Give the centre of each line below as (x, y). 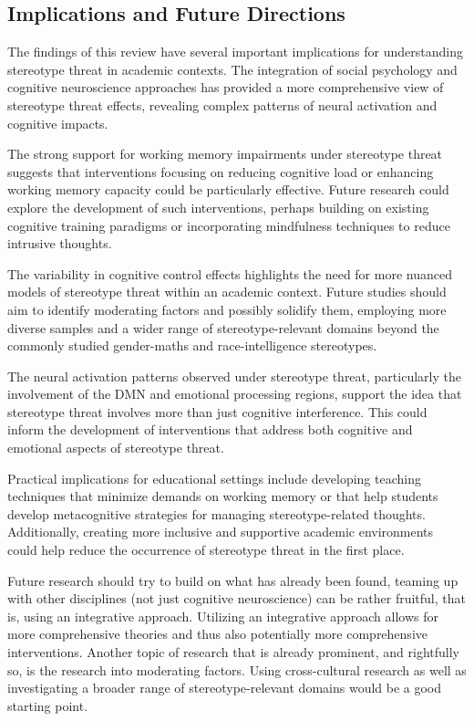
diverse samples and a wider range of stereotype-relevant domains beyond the (223, 327)
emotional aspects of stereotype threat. (116, 448)
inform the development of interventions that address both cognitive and (210, 429)
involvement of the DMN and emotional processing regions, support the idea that (235, 394)
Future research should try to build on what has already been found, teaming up (233, 580)
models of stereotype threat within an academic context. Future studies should (227, 292)
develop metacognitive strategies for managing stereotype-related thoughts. (216, 513)
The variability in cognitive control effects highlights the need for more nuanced (230, 273)
